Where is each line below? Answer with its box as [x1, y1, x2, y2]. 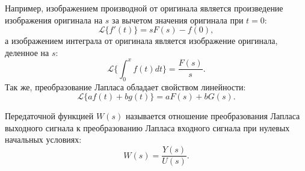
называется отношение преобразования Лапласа [125, 110, 300, 122]
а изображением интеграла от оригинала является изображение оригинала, [5, 34, 278, 47]
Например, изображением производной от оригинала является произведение [5, 2, 283, 14]
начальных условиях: [5, 133, 82, 146]
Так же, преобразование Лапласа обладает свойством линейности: [5, 80, 246, 93]
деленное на [5, 46, 49, 58]
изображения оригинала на [5, 13, 103, 26]
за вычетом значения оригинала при [112, 13, 244, 26]
